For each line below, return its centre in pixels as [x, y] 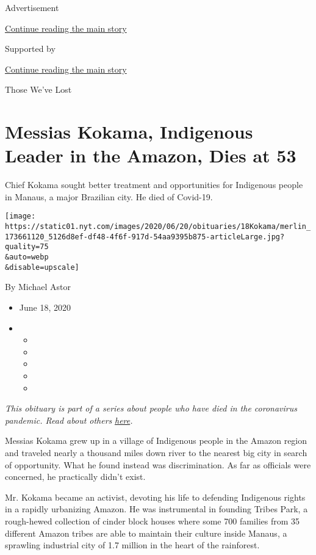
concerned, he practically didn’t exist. [75, 477]
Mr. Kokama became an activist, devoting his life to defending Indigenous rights [155, 497]
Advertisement [32, 7]
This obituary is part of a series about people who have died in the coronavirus [151, 408]
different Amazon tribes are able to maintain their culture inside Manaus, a [146, 533]
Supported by [30, 49]
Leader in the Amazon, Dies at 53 [151, 155]
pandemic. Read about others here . [69, 420]
